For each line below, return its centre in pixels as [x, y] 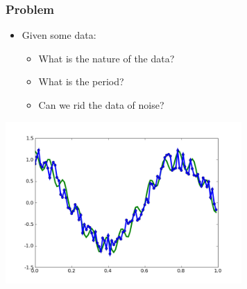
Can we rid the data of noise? [101, 105]
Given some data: [59, 35]
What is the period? [81, 81]
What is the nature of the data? [107, 58]
